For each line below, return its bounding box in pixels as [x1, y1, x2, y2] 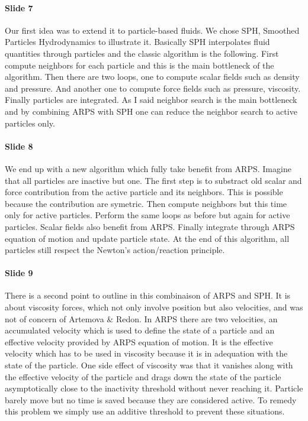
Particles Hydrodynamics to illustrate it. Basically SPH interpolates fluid [5, 35, 270, 48]
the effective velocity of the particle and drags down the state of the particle [5, 370, 281, 383]
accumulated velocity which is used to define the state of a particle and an [5, 324, 275, 336]
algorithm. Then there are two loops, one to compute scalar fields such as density [5, 70, 300, 83]
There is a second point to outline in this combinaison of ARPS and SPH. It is [5, 289, 291, 302]
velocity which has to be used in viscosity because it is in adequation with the [5, 347, 288, 360]
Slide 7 [5, 1, 33, 14]
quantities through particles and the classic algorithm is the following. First [5, 47, 279, 59]
